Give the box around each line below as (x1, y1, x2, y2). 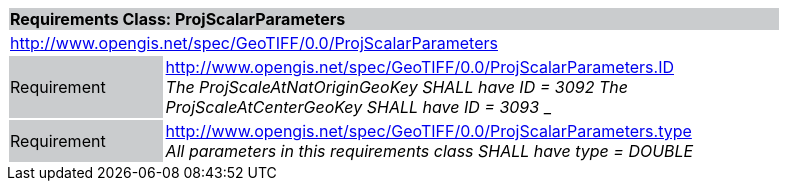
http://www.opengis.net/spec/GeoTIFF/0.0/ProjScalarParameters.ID (165, 57, 674, 77)
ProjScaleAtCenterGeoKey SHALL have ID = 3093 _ (165, 97, 551, 117)
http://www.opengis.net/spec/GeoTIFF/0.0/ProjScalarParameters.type (165, 121, 692, 141)
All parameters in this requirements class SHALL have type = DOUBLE (165, 141, 694, 161)
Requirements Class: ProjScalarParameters (10, 9, 346, 29)
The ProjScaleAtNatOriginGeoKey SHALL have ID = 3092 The (165, 77, 628, 97)
